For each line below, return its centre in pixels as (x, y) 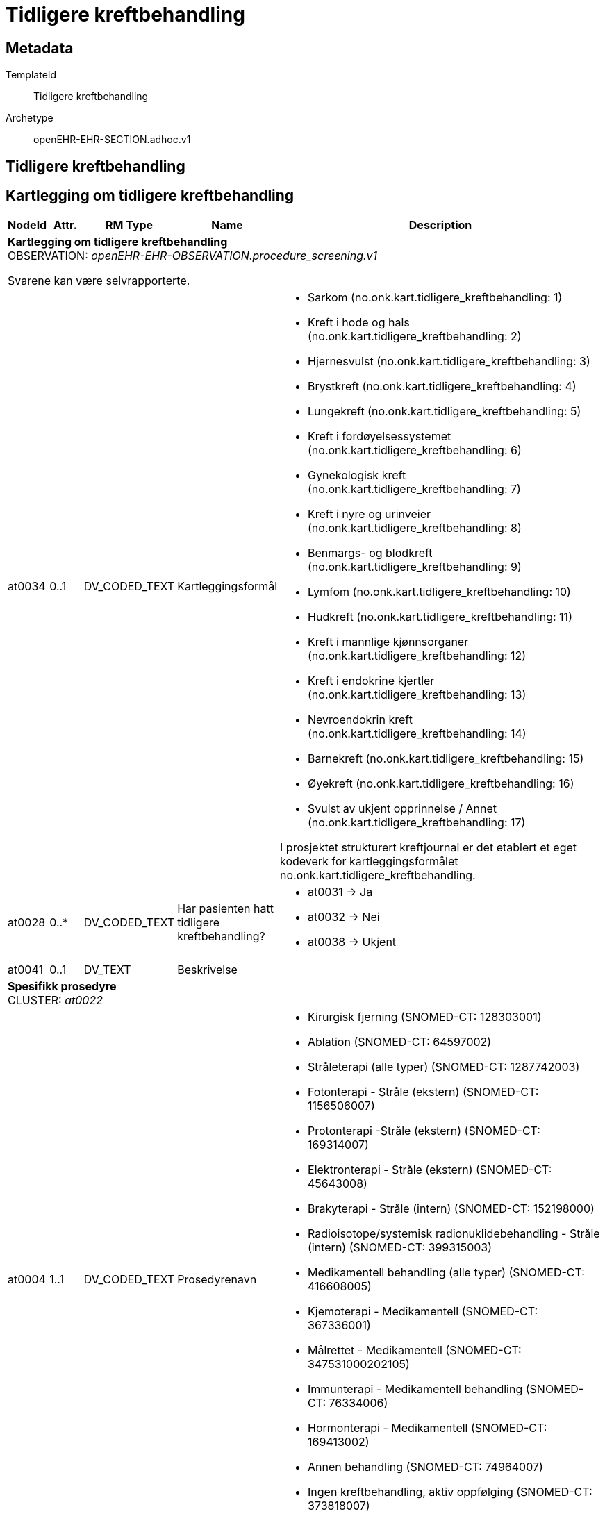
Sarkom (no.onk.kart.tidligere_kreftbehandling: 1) (435, 298)
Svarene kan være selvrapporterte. (99, 281)
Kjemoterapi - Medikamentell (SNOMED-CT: (423, 1312)
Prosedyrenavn (217, 1280)
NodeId (27, 225)
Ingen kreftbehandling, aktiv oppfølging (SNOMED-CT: (450, 1492)
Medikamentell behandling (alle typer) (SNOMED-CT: (446, 1273)
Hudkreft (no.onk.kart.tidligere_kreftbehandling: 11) (440, 617)
